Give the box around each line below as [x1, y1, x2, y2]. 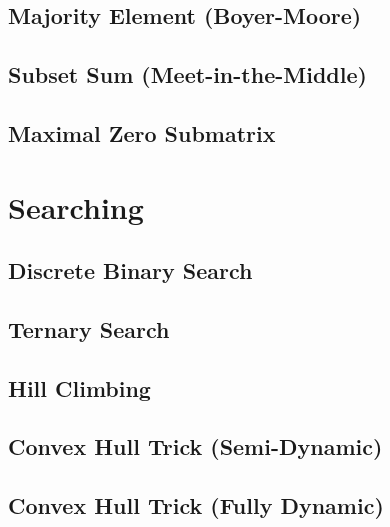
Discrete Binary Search [8, 255, 253, 286]
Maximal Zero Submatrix [8, 117, 276, 148]
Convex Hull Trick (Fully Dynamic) [8, 490, 384, 521]
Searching [8, 186, 144, 227]
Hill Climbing [8, 372, 151, 403]
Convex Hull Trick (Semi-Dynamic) [8, 431, 383, 462]
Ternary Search [8, 313, 170, 344]
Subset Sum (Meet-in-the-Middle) [8, 59, 367, 90]
